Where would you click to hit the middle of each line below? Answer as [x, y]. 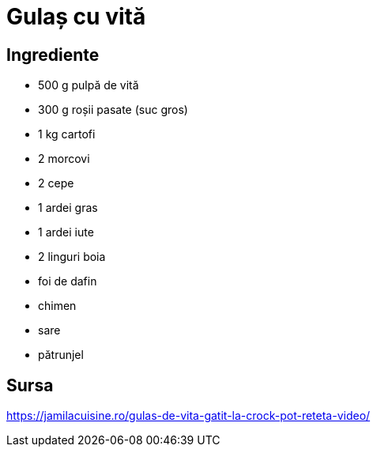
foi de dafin [68, 281]
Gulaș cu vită [76, 17]
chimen [57, 306]
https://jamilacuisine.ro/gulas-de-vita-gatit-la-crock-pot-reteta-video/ [188, 416]
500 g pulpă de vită [89, 85]
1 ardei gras [68, 208]
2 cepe [56, 183]
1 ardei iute [66, 232]
